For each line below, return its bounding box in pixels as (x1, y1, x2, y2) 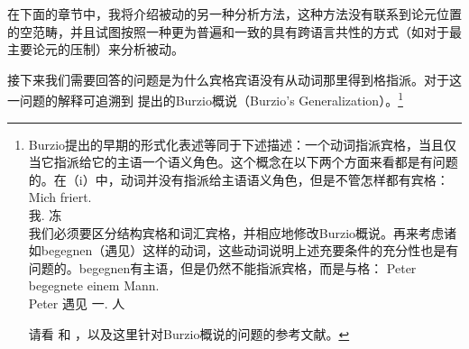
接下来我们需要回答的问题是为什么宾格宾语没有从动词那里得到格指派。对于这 (7, 69, 462, 88)
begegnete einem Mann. (28, 276, 160, 295)
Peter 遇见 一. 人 (28, 293, 125, 312)
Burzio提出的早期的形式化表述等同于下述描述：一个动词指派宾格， (28, 134, 419, 153)
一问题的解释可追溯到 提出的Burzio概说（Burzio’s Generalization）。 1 (7, 88, 403, 110)
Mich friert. (28, 188, 92, 207)
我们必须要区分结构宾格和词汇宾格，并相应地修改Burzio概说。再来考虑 (28, 223, 445, 242)
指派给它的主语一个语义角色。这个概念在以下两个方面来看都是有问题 (53, 152, 458, 171)
